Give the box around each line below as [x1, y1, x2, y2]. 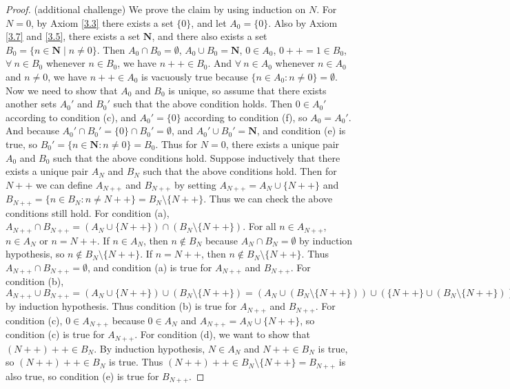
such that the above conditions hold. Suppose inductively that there [53, 150, 340, 165]
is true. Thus [109, 355, 163, 369]
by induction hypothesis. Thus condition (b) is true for [6, 299, 237, 313]
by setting [174, 177, 216, 191]
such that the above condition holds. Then [113, 96, 293, 111]
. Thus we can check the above [203, 191, 333, 206]
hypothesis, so [6, 246, 65, 261]
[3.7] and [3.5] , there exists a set [6, 29, 141, 43]
